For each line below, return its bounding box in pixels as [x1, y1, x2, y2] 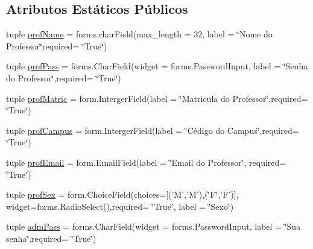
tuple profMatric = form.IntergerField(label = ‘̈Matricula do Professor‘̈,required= [6, 92, 308, 104]
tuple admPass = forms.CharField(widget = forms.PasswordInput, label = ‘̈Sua [6, 220, 301, 233]
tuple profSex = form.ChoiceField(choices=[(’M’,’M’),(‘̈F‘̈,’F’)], [6, 188, 239, 201]
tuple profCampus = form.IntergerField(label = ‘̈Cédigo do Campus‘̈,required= [6, 124, 299, 136]
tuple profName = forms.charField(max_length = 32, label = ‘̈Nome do [6, 28, 273, 40]
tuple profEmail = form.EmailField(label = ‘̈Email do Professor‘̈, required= [6, 156, 286, 168]
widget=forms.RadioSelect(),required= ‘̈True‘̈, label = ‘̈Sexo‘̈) [6, 200, 234, 212]
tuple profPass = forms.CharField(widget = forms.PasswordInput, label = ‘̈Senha [6, 60, 308, 72]
